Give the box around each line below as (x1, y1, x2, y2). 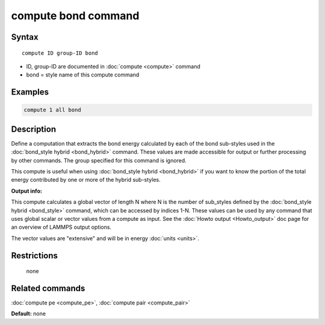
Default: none (11, 310, 46, 317)
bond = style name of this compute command (26, 71, 140, 78)
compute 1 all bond (23, 107, 81, 114)
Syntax (11, 32, 39, 42)
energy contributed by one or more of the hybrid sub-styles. (11, 176, 161, 184)
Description (11, 124, 57, 134)
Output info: (11, 187, 42, 194)
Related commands (11, 283, 85, 293)
